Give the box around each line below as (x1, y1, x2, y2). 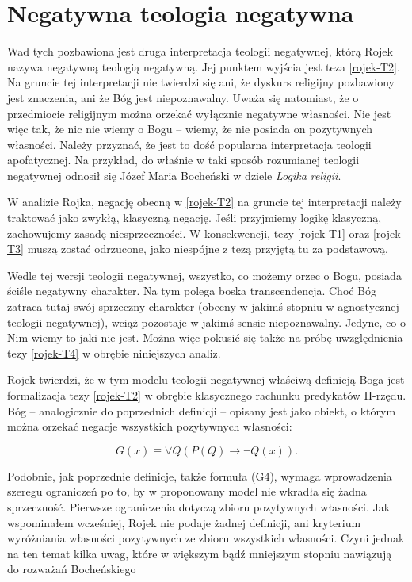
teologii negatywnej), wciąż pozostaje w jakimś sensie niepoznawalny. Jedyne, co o (7, 313, 406, 330)
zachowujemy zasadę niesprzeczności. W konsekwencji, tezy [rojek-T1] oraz (7, 224, 370, 241)
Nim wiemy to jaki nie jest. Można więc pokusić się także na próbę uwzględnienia (7, 329, 403, 346)
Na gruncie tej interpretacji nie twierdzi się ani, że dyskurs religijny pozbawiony (7, 74, 395, 90)
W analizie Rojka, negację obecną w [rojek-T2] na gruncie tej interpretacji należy (7, 193, 402, 210)
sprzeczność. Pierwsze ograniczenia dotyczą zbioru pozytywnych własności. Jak (7, 498, 391, 515)
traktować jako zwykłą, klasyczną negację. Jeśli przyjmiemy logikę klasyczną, (7, 209, 382, 226)
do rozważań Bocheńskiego (7, 561, 136, 577)
